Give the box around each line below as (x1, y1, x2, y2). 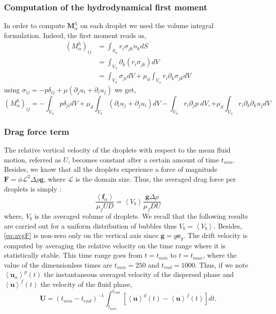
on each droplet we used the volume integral (80, 20, 214, 31)
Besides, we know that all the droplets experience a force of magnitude (4, 164, 217, 174)
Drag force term (4, 125, 69, 137)
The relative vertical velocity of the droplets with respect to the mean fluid (4, 145, 231, 155)
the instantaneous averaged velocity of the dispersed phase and (44, 269, 234, 279)
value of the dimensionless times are (4, 259, 112, 270)
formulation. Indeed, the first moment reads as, (4, 30, 146, 40)
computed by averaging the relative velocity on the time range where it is (4, 240, 226, 250)
